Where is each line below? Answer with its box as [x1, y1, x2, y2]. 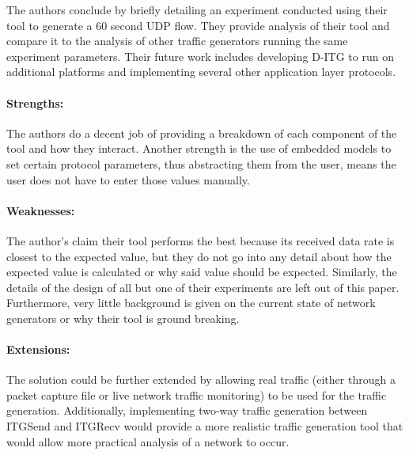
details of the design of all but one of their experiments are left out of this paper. [6, 279, 400, 295]
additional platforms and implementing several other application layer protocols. [6, 63, 396, 80]
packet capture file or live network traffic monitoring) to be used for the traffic [6, 386, 387, 403]
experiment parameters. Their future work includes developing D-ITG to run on [6, 47, 394, 64]
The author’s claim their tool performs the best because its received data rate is [6, 232, 395, 248]
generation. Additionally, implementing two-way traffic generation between [6, 402, 368, 419]
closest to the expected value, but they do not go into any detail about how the [6, 248, 392, 264]
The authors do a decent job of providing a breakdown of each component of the [6, 124, 397, 141]
